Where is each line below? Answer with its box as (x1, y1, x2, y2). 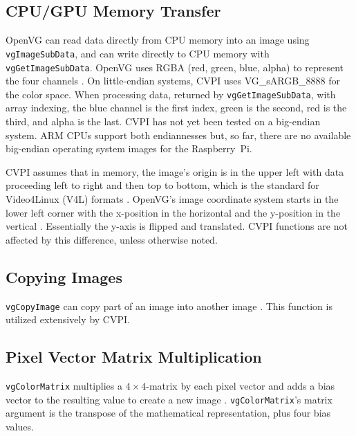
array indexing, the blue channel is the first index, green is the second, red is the (6, 100, 347, 115)
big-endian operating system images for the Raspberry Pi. (6, 141, 252, 156)
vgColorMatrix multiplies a (6, 379, 122, 393)
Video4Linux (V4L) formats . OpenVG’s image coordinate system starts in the (6, 191, 339, 206)
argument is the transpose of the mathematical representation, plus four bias (6, 406, 331, 420)
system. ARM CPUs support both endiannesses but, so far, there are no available (6, 127, 351, 142)
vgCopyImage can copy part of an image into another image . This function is (6, 298, 332, 313)
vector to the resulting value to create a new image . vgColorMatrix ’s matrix (6, 392, 332, 406)
